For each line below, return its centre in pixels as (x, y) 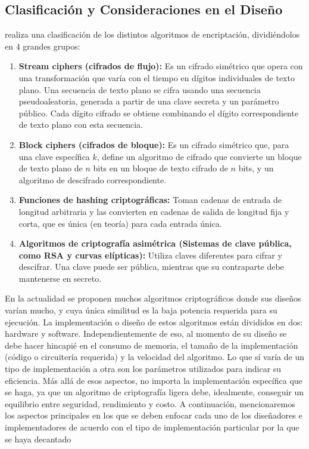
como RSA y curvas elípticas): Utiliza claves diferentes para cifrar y (150, 255)
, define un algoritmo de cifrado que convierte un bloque (199, 156)
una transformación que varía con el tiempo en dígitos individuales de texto (157, 77)
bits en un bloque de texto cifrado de (160, 168)
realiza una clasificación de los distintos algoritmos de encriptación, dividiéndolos (152, 34)
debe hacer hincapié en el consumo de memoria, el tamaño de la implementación (152, 345)
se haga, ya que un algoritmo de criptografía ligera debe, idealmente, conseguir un (154, 392)
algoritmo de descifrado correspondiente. (93, 179)
